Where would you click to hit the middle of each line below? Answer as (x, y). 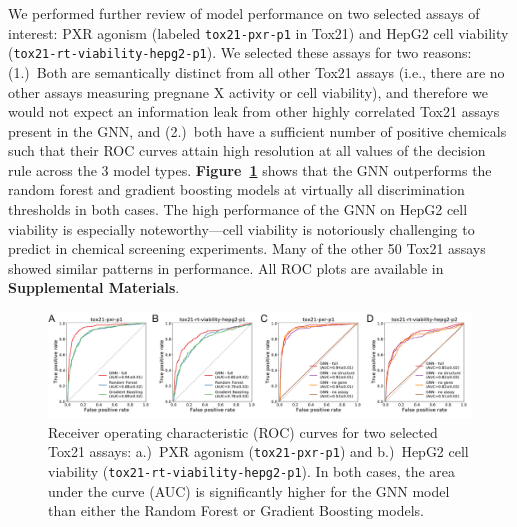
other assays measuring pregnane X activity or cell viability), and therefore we (248, 91)
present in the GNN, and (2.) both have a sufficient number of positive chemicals (257, 130)
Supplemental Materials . (94, 287)
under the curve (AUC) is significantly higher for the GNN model (249, 490)
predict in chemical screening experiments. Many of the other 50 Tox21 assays (247, 248)
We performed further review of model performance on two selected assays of (244, 13)
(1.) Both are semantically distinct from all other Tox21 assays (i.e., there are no (256, 71)
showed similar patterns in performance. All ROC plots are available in (226, 267)
